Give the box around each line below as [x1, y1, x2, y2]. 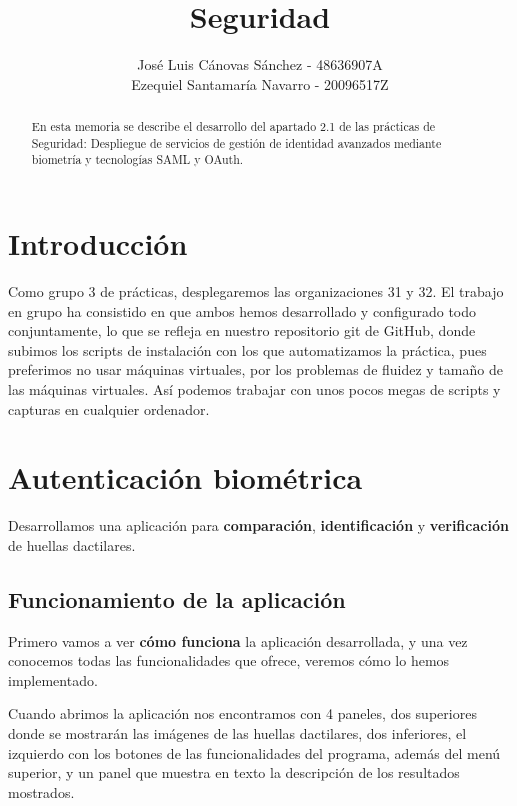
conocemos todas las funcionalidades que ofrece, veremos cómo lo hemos [8, 650, 450, 671]
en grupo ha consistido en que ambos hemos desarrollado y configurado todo [8, 300, 477, 321]
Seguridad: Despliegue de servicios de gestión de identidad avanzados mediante [31, 134, 442, 151]
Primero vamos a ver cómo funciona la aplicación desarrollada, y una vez [8, 630, 468, 651]
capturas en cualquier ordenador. [8, 398, 210, 419]
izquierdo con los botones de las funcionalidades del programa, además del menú [8, 742, 501, 763]
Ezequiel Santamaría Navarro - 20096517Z [131, 73, 389, 94]
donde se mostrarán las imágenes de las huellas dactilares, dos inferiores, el [8, 723, 467, 744]
